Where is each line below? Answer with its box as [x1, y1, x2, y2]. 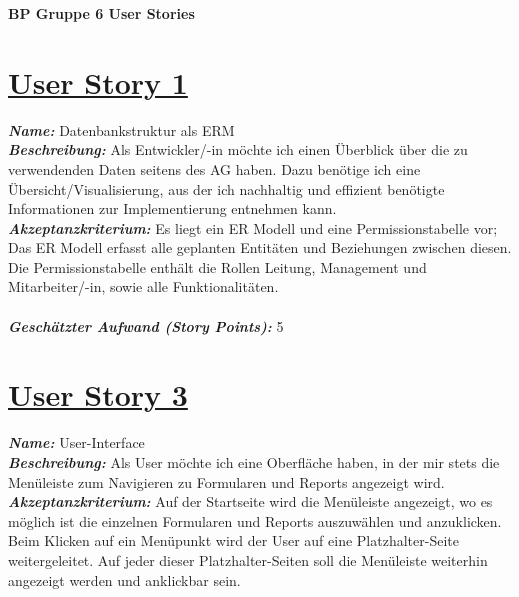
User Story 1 [8, 61, 188, 102]
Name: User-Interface [8, 432, 145, 453]
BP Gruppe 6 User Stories [8, 3, 195, 23]
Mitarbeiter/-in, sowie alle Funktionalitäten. [8, 276, 279, 297]
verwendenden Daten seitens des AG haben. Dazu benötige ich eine [8, 158, 421, 179]
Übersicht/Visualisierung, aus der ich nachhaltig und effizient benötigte [8, 178, 445, 199]
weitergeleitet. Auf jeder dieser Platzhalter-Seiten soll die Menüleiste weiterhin [8, 549, 488, 570]
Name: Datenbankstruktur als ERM [8, 119, 235, 140]
